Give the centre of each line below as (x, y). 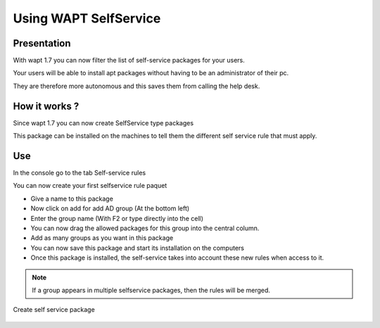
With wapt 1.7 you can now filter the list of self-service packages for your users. (129, 61)
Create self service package (54, 310)
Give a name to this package (72, 198)
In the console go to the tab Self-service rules (80, 173)
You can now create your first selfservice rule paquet (90, 186)
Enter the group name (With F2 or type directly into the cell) (117, 218)
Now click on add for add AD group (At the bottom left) (110, 208)
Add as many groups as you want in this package (102, 238)
